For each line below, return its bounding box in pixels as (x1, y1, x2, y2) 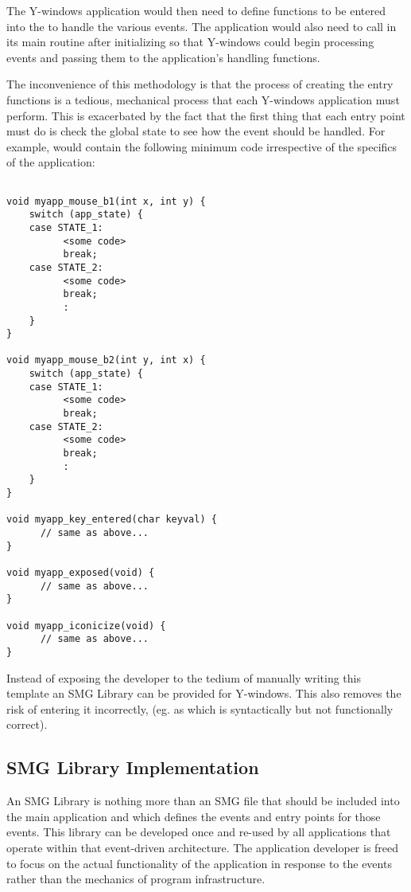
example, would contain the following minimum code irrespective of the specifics (6, 138, 397, 155)
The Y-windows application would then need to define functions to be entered (6, 2, 386, 18)
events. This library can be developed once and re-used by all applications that (6, 824, 391, 840)
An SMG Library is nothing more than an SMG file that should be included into (6, 792, 400, 809)
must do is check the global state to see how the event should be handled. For (6, 123, 386, 139)
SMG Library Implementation (6, 755, 259, 780)
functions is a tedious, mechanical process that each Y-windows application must (6, 91, 400, 108)
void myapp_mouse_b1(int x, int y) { (6, 195, 206, 207)
